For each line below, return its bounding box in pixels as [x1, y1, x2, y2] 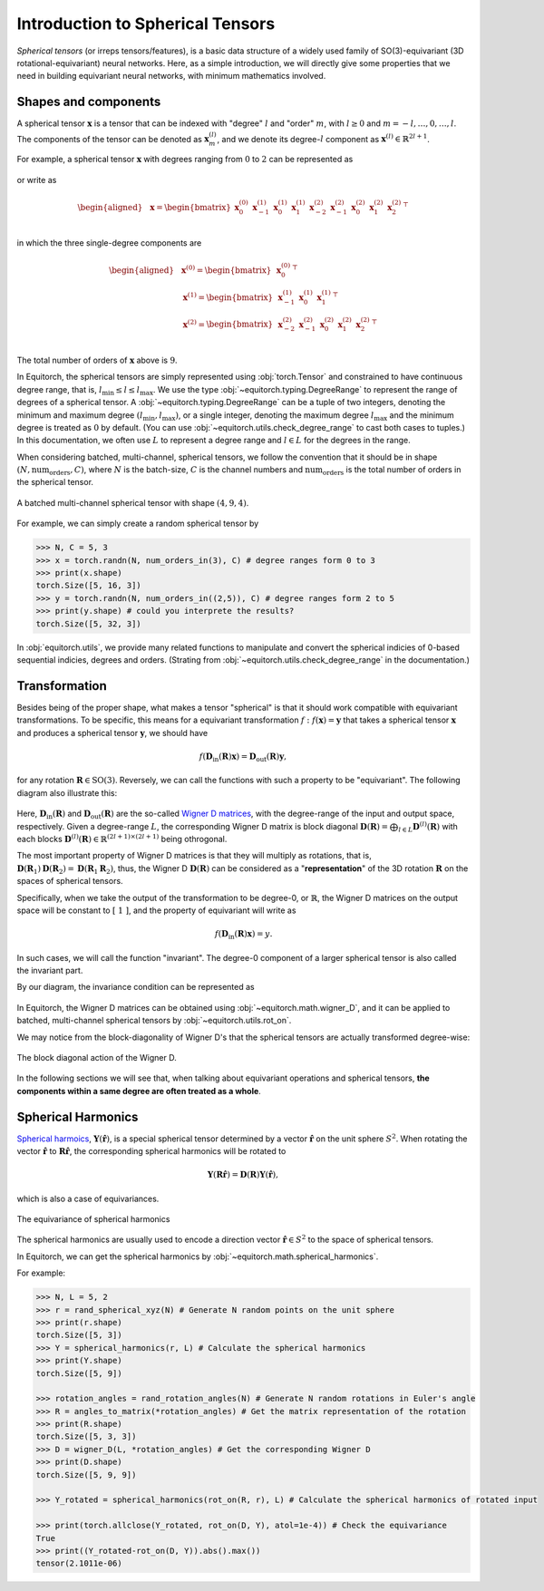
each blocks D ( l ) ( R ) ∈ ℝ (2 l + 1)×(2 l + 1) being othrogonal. [16, 832, 228, 844]
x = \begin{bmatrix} [150, 202, 231, 212]
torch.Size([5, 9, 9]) [35, 1470, 137, 1479]
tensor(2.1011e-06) [35, 1558, 122, 1568]
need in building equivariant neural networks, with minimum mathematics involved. [16, 71, 326, 82]
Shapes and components [16, 94, 161, 110]
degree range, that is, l [16, 383, 103, 394]
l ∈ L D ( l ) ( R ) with [398, 820, 458, 834]
